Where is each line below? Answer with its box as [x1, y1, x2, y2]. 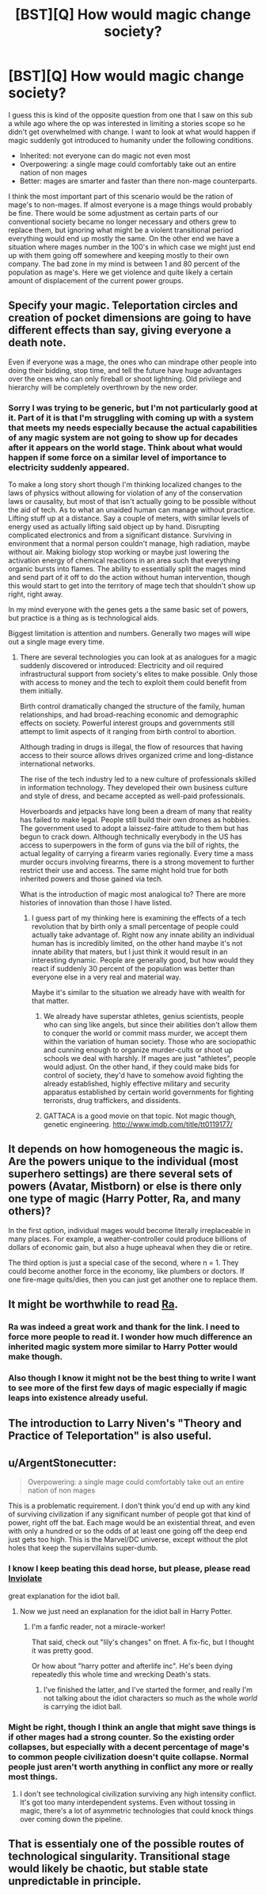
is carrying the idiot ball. [43, 1701, 123, 1711]
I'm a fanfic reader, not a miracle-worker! [31, 1621, 166, 1632]
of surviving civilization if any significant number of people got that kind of [8, 1509, 251, 1519]
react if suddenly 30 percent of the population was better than [31, 964, 235, 974]
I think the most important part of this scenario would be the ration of [8, 191, 234, 201]
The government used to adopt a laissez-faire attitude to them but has [19, 824, 249, 833]
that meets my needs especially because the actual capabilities [8, 422, 258, 433]
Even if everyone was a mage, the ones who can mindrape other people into [8, 357, 257, 367]
